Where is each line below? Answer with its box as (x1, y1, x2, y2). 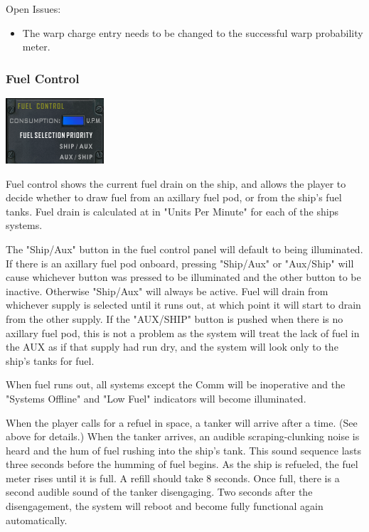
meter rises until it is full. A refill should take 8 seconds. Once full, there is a (6, 470, 340, 485)
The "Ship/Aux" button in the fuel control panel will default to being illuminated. (6, 241, 363, 256)
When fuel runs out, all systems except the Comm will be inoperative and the (6, 377, 346, 392)
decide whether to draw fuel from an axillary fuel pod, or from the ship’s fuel (6, 190, 342, 205)
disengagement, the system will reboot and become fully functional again (6, 499, 323, 514)
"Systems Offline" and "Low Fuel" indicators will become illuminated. (6, 390, 306, 405)
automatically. (6, 512, 68, 527)
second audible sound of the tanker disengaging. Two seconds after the (6, 484, 313, 499)
